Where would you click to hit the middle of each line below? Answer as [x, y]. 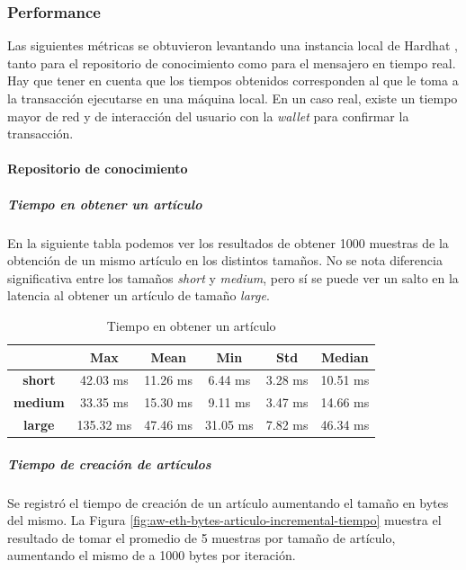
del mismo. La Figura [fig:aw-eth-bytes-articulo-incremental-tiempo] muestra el [224, 520]
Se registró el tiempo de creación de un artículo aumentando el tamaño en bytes [228, 502]
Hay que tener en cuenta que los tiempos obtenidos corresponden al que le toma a [233, 80]
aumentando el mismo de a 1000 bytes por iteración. [152, 555]
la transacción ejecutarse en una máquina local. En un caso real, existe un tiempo [233, 98]
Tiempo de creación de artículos [109, 463]
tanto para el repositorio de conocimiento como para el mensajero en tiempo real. [232, 62]
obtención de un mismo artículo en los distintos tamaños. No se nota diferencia [225, 260]
